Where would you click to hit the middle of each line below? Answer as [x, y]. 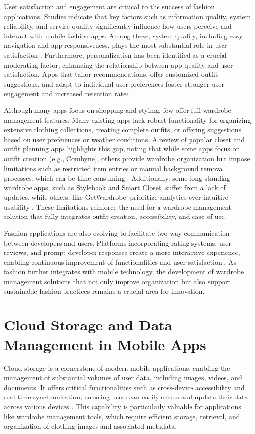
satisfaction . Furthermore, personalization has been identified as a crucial [115, 54]
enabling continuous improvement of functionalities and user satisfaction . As [120, 262]
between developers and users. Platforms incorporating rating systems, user [118, 242]
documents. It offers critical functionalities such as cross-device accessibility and [124, 387]
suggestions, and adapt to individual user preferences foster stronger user [114, 84]
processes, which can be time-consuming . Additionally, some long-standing [117, 178]
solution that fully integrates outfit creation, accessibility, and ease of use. [115, 216]
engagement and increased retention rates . [69, 93]
